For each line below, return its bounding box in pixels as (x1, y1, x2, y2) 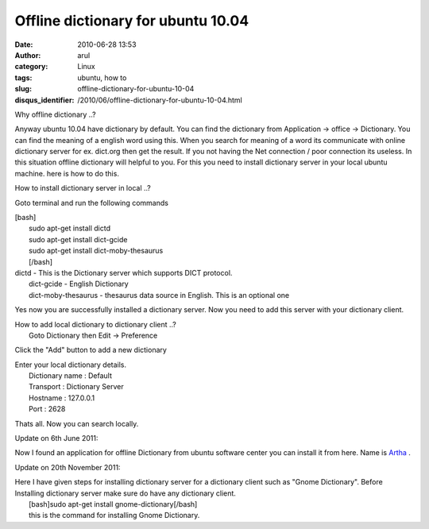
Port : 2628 (29, 404, 66, 414)
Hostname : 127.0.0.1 (29, 393, 95, 403)
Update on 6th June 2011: (14, 434, 99, 443)
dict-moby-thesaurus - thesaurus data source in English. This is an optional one (29, 290, 290, 299)
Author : (14, 50, 41, 60)
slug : (14, 84, 32, 94)
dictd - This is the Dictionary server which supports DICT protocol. (14, 268, 233, 277)
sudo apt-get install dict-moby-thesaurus (29, 246, 164, 256)
